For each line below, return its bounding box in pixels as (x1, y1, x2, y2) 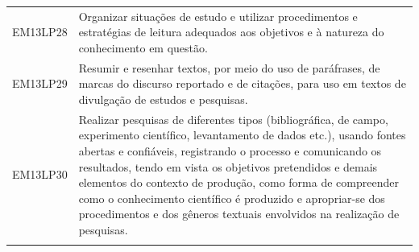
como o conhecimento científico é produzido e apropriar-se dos (78, 189, 385, 206)
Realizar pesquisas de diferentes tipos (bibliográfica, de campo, (78, 110, 388, 127)
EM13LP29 (12, 75, 68, 92)
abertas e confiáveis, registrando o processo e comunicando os (78, 143, 382, 159)
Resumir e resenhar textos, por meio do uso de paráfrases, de (78, 59, 380, 76)
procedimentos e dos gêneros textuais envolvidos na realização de (78, 205, 400, 222)
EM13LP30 (12, 166, 68, 183)
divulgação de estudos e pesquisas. (78, 90, 248, 107)
